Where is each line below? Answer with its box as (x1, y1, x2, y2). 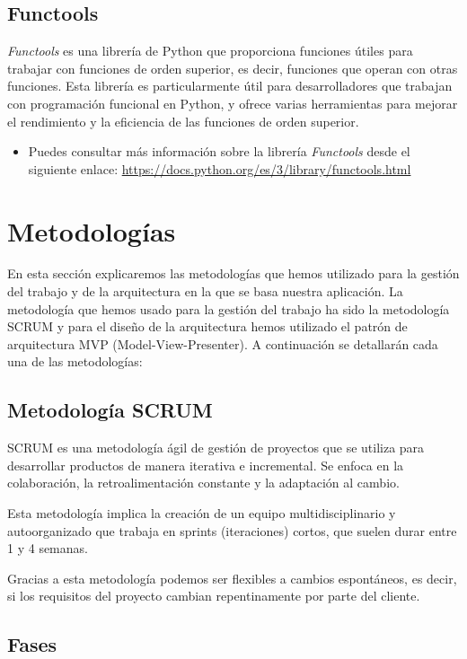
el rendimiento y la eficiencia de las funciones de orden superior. (7, 111, 359, 130)
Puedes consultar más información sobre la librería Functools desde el (28, 142, 410, 161)
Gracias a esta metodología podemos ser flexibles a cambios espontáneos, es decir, (7, 568, 457, 587)
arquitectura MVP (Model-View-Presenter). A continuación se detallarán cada (7, 334, 438, 353)
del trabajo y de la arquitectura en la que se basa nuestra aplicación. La (7, 282, 403, 301)
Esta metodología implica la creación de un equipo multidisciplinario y (7, 504, 396, 523)
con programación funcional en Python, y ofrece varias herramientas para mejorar (7, 93, 458, 112)
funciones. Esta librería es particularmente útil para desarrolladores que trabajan (7, 76, 453, 95)
